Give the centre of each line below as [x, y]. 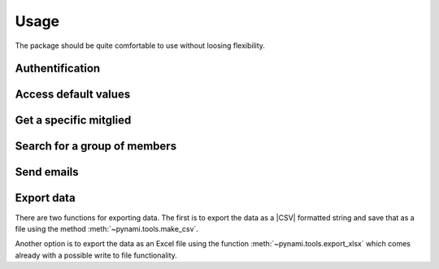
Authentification [58, 69]
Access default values [73, 95]
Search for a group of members [96, 146]
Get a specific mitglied [73, 121]
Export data [46, 198]
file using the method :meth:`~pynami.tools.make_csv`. [107, 228]
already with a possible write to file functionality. [96, 255]
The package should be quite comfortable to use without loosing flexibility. [140, 46]
